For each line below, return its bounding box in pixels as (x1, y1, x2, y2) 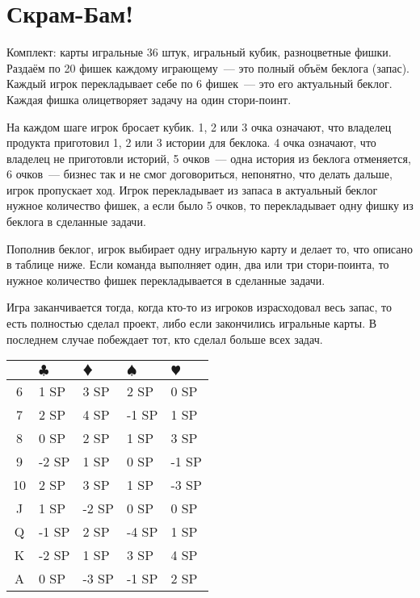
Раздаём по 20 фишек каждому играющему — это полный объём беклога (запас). (6, 59, 409, 76)
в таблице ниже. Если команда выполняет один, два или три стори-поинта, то (6, 256, 389, 273)
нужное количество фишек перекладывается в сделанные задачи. (6, 271, 325, 288)
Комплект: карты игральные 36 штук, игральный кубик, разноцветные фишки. (6, 44, 392, 61)
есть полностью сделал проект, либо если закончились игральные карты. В (6, 315, 377, 332)
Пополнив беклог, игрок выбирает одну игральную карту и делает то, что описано (6, 240, 413, 257)
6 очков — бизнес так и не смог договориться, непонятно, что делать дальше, (6, 165, 393, 182)
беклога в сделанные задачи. (6, 213, 146, 230)
